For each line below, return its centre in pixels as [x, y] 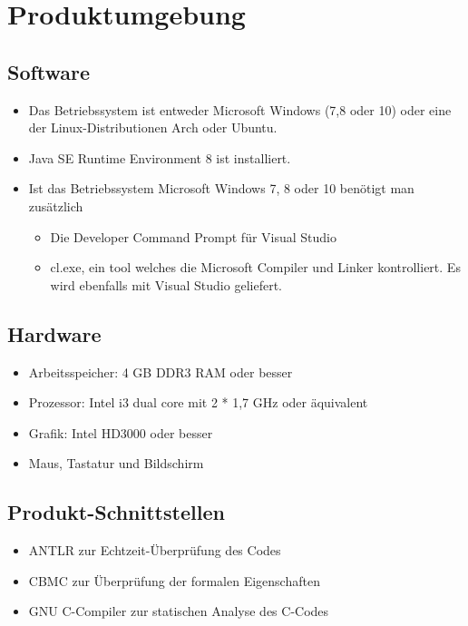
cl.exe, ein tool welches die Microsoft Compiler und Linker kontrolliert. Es [255, 267]
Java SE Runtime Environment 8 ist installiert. [160, 157]
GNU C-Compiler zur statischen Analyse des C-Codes [179, 611]
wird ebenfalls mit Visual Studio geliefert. [166, 284]
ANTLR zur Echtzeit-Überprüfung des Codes [155, 550]
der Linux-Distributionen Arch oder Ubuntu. [153, 127]
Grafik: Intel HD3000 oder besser [121, 432]
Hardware [54, 333]
